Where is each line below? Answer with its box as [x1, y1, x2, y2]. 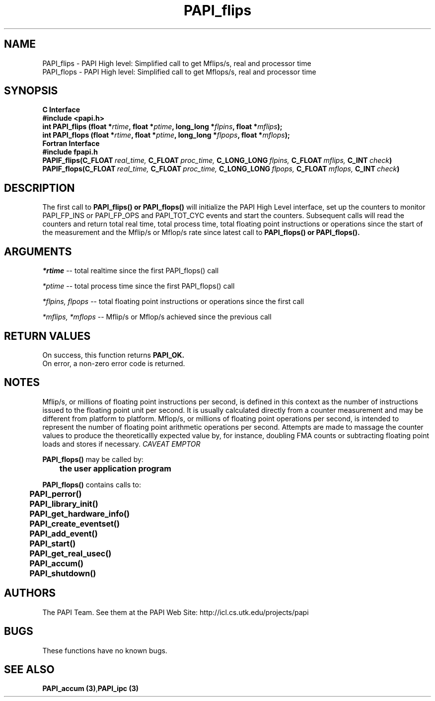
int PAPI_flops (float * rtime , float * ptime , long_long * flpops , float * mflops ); [42, 131, 290, 140]
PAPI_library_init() [29, 498, 98, 509]
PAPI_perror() [29, 488, 82, 499]
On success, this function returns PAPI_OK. [42, 350, 185, 359]
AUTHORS [4, 587, 56, 600]
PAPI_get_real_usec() [29, 548, 112, 558]
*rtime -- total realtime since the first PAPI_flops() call [42, 266, 219, 275]
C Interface [42, 105, 80, 114]
